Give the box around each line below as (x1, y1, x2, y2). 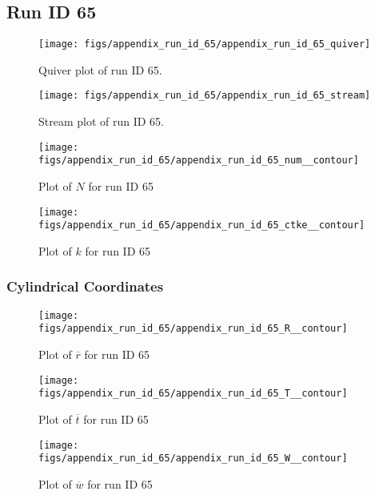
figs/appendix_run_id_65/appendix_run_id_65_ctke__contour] (38, 219, 365, 231)
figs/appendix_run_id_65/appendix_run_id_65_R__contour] (38, 323, 348, 335)
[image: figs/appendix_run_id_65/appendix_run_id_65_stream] (38, 90, 371, 102)
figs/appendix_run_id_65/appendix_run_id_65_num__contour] (38, 155, 359, 167)
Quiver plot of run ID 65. (38, 61, 162, 78)
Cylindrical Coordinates (6, 276, 164, 296)
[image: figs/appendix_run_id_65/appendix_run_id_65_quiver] (38, 38, 371, 50)
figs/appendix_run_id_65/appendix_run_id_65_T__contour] (38, 388, 348, 400)
